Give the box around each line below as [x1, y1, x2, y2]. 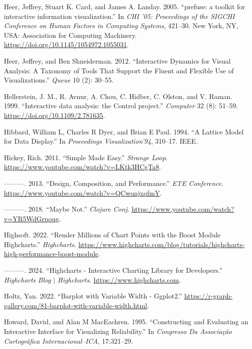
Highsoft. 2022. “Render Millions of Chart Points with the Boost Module [4, 230, 221, 240]
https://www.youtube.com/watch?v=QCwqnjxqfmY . [4, 187, 162, 198]
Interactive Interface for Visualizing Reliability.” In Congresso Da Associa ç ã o [4, 326, 232, 336]
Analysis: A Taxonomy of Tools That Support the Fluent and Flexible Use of [4, 65, 234, 75]
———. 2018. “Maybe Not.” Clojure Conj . [4, 204, 130, 214]
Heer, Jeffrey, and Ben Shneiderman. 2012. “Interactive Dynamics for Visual [4, 55, 231, 66]
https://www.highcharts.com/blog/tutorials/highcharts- [78, 239, 245, 249]
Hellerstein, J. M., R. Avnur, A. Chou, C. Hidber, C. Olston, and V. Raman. [4, 91, 233, 101]
